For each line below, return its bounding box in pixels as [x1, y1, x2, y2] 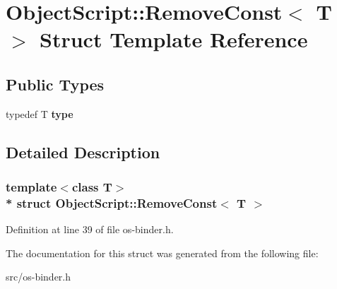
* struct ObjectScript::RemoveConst [6, 194, 218, 211]
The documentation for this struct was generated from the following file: [6, 245, 319, 260]
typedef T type [6, 106, 73, 121]
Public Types [6, 73, 105, 95]
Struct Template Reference [40, 25, 308, 54]
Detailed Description [6, 141, 160, 163]
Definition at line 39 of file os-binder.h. [6, 222, 174, 237]
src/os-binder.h [6, 269, 71, 284]
